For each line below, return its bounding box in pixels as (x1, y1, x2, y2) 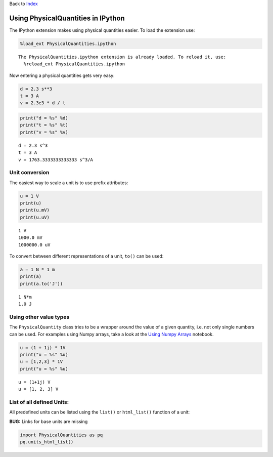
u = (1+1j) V (18, 379, 51, 385)
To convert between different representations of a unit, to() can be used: (9, 253, 164, 259)
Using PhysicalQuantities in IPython (9, 14, 125, 22)
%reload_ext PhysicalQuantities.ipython (23, 61, 125, 67)
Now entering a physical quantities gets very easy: (9, 72, 115, 78)
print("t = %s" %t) (20, 122, 68, 128)
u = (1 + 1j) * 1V (20, 345, 66, 350)
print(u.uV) (20, 214, 50, 220)
